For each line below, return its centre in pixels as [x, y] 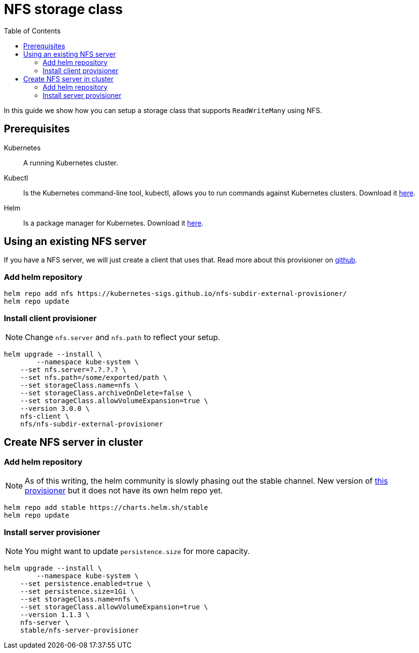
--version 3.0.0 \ [55, 408]
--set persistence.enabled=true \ [85, 583]
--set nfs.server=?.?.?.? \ [73, 369]
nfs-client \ [45, 416]
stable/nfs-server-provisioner [79, 630]
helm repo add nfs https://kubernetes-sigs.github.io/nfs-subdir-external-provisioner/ [176, 294]
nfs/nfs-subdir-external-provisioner [92, 424]
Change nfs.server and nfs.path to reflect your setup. [123, 337]
